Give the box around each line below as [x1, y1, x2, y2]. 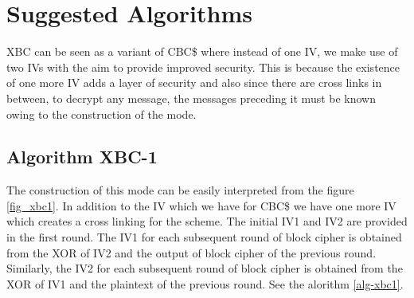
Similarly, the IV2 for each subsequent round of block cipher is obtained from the [6, 260, 403, 276]
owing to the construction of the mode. [6, 105, 197, 122]
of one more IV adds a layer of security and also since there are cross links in [6, 74, 382, 91]
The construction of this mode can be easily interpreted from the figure [6, 182, 354, 198]
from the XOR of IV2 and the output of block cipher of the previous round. [6, 244, 377, 261]
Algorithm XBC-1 [6, 144, 158, 169]
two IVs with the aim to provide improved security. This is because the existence [6, 58, 400, 75]
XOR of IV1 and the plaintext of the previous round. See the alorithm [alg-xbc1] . [6, 275, 404, 292]
